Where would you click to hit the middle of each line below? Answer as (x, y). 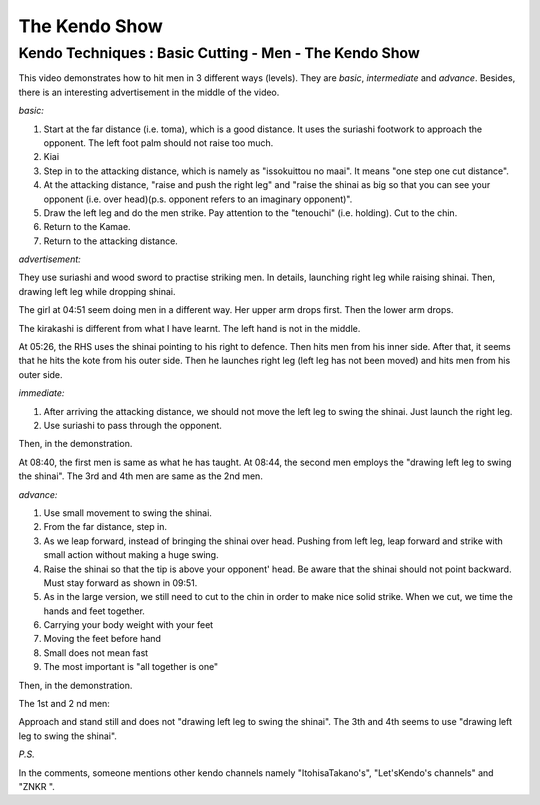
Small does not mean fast (96, 652)
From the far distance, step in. (105, 527)
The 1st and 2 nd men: (64, 704)
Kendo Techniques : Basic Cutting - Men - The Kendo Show (219, 53)
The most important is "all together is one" (131, 667)
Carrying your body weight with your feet (128, 625)
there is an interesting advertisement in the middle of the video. (149, 92)
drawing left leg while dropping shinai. (97, 291)
